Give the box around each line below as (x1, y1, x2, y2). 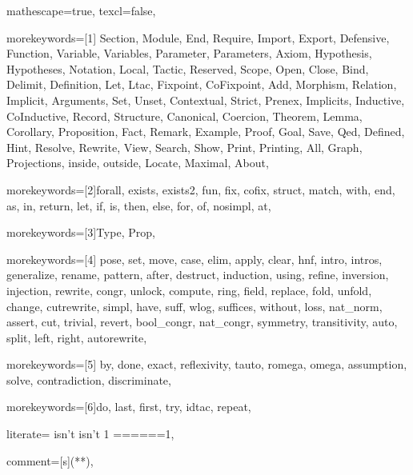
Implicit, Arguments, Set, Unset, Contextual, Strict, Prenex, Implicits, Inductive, (6, 91, 405, 108)
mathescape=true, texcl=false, (6, 2, 156, 18)
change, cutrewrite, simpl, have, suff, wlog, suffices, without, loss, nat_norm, (6, 297, 383, 314)
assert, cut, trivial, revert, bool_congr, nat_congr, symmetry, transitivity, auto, (6, 313, 398, 330)
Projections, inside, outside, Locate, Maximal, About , (6, 154, 269, 171)
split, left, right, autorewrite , (6, 329, 147, 345)
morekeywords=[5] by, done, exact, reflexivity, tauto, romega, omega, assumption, (6, 356, 407, 373)
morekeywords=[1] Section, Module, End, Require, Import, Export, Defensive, (6, 29, 390, 46)
